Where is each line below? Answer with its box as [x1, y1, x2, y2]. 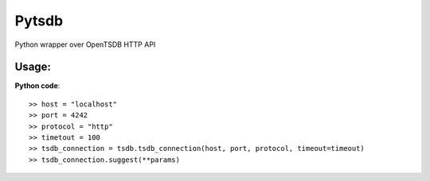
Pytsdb [14, 12, 64, 29]
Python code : [14, 81, 61, 90]
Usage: [14, 60, 52, 74]
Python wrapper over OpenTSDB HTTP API [14, 40, 156, 49]
